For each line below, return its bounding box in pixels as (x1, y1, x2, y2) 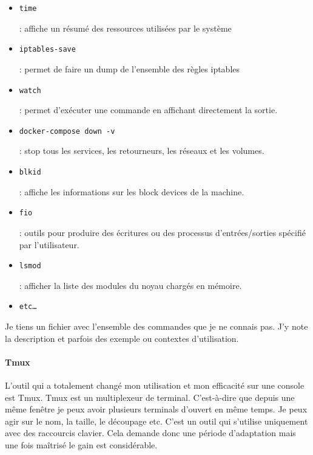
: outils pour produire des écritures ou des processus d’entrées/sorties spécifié (19, 226, 306, 238)
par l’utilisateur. (19, 238, 79, 251)
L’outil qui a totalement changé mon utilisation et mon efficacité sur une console (5, 378, 305, 391)
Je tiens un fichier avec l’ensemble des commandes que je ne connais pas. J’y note (5, 320, 308, 332)
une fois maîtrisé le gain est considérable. (5, 438, 158, 451)
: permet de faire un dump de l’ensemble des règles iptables (19, 62, 240, 75)
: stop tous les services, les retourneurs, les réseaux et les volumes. (19, 144, 264, 157)
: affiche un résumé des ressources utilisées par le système (19, 21, 232, 34)
